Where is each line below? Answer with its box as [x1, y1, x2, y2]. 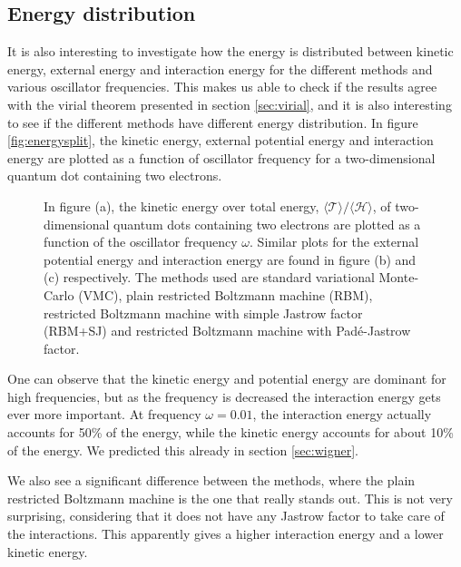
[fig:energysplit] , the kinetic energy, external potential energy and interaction [7, 131, 434, 150]
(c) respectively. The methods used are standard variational [44, 268, 375, 287]
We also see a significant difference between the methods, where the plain [7, 471, 416, 490]
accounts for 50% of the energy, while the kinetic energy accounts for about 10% [7, 423, 454, 442]
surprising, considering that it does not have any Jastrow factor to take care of [7, 506, 445, 525]
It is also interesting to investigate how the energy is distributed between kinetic [7, 42, 454, 61]
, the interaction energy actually [252, 405, 432, 424]
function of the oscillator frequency [44, 232, 238, 251]
